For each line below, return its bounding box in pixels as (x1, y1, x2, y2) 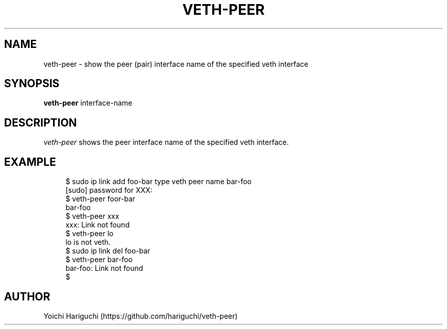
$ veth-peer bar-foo (65, 255, 133, 264)
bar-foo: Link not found (65, 264, 143, 273)
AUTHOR (4, 290, 51, 303)
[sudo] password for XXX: (65, 186, 153, 195)
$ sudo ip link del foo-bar (65, 246, 151, 256)
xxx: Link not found (65, 220, 130, 230)
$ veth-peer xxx (65, 212, 119, 221)
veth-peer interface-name (43, 98, 133, 108)
